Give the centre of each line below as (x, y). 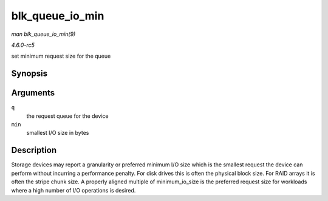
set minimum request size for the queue (61, 56)
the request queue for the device (67, 116)
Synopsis (29, 74)
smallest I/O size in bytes (58, 133)
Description (34, 150)
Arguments (33, 93)
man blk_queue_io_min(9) (43, 34)
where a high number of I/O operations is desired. (73, 190)
